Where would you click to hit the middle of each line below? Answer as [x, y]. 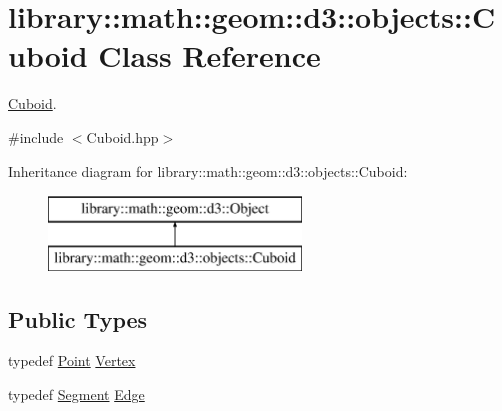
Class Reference [209, 55]
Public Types [78, 318]
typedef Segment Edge [76, 394]
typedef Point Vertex [72, 360]
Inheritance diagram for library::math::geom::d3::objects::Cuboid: [208, 170]
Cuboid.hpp [122, 136]
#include [36, 136]
